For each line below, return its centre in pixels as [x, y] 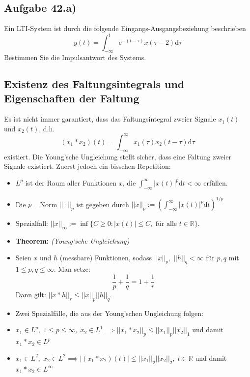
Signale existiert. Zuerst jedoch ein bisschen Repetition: [87, 166]
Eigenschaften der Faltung [72, 98]
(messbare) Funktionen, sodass [106, 257]
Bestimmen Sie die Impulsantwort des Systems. [75, 57]
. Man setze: [72, 269]
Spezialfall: [32, 223]
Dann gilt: [31, 295]
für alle [166, 224]
